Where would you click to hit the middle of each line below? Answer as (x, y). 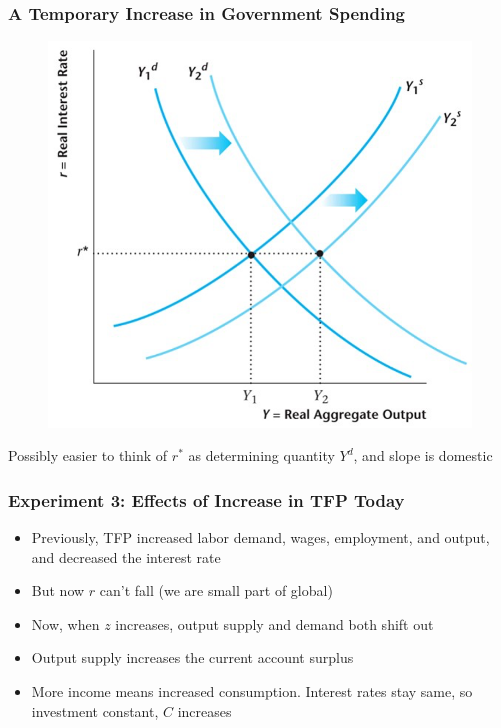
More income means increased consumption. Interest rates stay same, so (252, 690)
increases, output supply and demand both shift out (274, 623)
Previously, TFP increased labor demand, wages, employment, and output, (260, 536)
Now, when (65, 623)
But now (58, 590)
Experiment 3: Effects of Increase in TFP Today (206, 499)
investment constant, (95, 710)
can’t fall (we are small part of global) (216, 590)
